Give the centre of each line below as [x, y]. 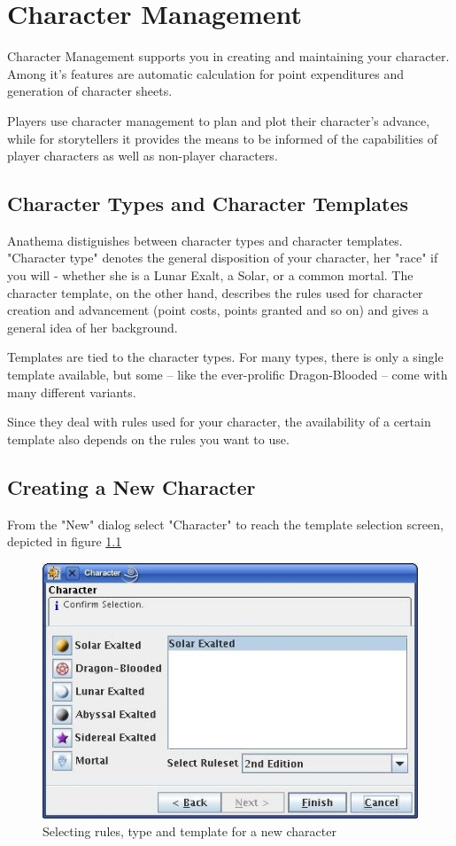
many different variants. [72, 392]
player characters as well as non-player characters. [143, 156]
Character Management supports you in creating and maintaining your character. [228, 56]
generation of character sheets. [90, 91]
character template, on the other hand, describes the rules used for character [215, 292]
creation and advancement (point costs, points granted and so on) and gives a [218, 310]
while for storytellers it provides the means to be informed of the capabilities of [222, 138]
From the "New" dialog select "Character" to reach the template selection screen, [225, 524]
